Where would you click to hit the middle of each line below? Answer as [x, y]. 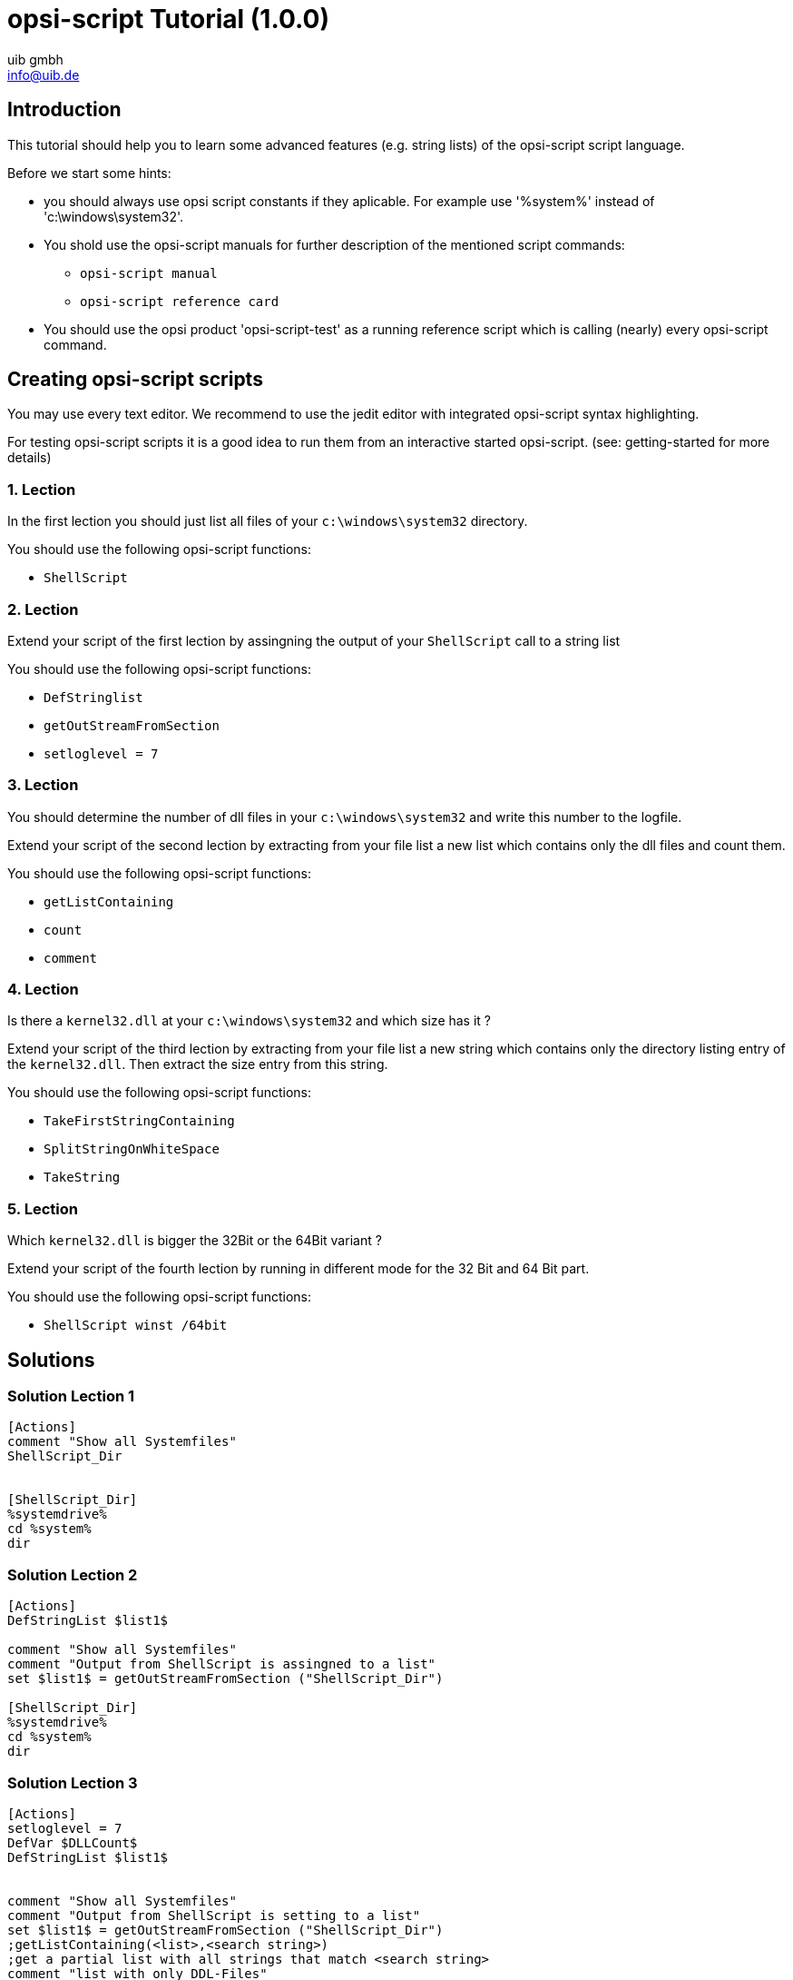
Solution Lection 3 [73, 1782]
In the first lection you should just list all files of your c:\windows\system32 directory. [268, 521]
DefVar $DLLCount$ [73, 1842]
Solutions [51, 1360]
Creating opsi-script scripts [135, 380]
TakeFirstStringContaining [139, 1121]
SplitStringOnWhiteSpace [132, 1149]
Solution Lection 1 [71, 1396]
